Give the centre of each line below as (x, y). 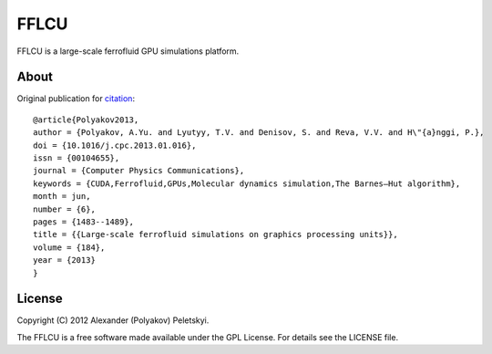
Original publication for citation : (76, 99)
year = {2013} (64, 260)
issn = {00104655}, (77, 158)
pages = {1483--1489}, (84, 222)
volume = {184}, (69, 247)
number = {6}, (64, 209)
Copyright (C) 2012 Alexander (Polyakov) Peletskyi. (113, 320)
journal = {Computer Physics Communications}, (139, 171)
